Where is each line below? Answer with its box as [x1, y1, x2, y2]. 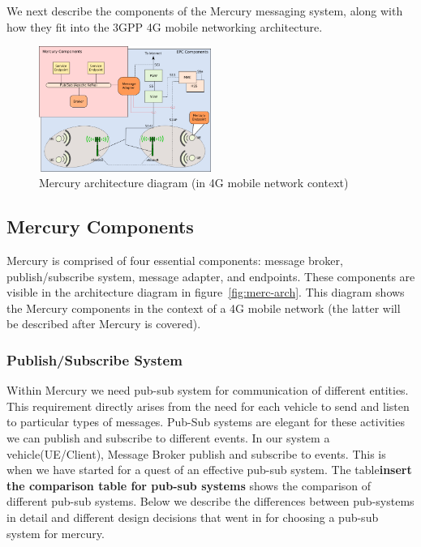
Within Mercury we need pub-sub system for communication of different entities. [6, 382, 409, 399]
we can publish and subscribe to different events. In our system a [6, 429, 330, 446]
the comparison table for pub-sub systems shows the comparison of [6, 476, 372, 494]
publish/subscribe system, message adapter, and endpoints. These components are [6, 267, 415, 284]
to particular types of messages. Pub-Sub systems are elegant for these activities [6, 413, 405, 430]
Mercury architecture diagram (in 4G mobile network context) [39, 174, 349, 191]
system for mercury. [6, 524, 105, 541]
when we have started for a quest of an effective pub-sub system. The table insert [6, 461, 412, 478]
